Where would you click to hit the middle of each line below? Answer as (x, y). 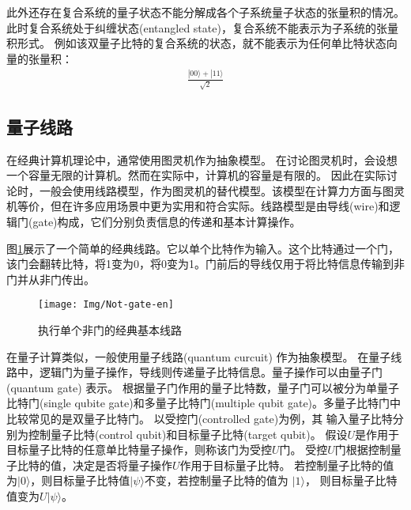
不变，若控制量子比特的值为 (216, 480)
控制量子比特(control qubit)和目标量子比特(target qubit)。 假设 (188, 434)
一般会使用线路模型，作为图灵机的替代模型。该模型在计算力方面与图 (216, 190)
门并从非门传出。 (51, 279)
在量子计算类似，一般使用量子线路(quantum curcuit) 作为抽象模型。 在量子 (199, 356)
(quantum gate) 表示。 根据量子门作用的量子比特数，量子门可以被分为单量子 (203, 387)
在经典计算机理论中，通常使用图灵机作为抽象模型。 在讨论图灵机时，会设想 (202, 159)
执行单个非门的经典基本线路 (110, 330)
